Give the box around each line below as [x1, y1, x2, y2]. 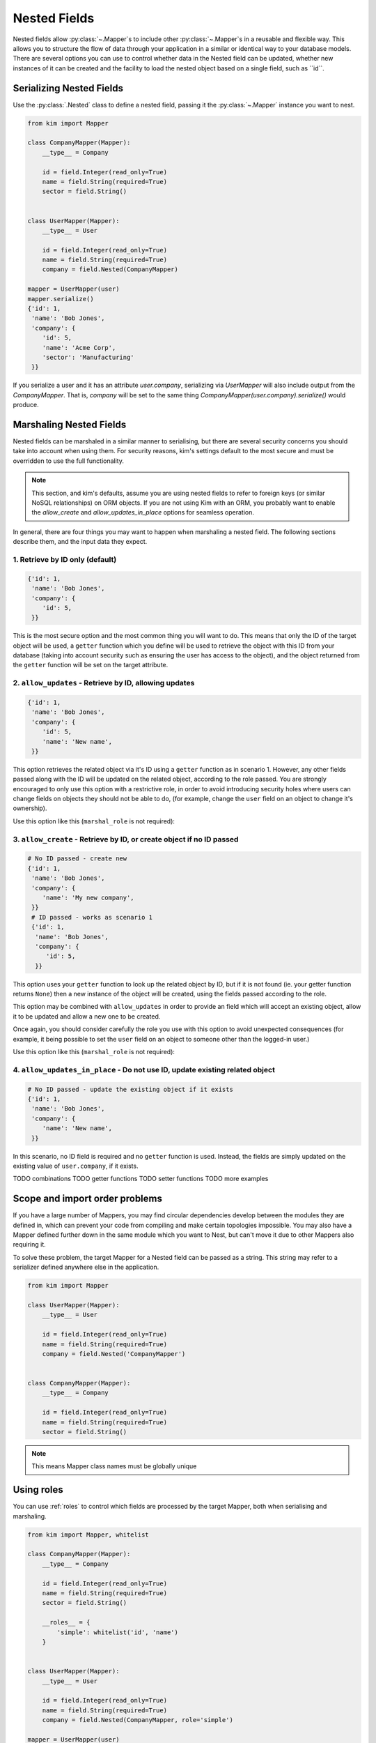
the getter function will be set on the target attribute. [13, 661, 169, 669]
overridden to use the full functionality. [13, 457, 125, 465]
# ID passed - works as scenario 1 [31, 913, 153, 921]
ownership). [13, 804, 47, 812]
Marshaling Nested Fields [13, 418, 127, 430]
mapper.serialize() [27, 295, 94, 303]
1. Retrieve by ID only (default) [13, 554, 117, 564]
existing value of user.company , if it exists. [13, 1162, 139, 1170]
